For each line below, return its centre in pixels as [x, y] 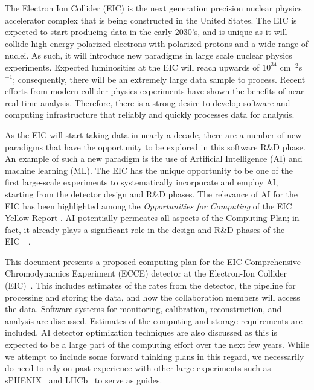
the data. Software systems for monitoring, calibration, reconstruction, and [143, 309]
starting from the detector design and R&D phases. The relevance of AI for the [152, 193]
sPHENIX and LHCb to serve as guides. [84, 379]
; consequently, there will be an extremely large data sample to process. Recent [159, 79]
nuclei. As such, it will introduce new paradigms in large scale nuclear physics [149, 55]
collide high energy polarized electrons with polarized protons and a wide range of [157, 43]
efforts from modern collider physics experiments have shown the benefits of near [155, 91]
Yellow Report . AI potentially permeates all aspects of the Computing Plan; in [152, 218]
